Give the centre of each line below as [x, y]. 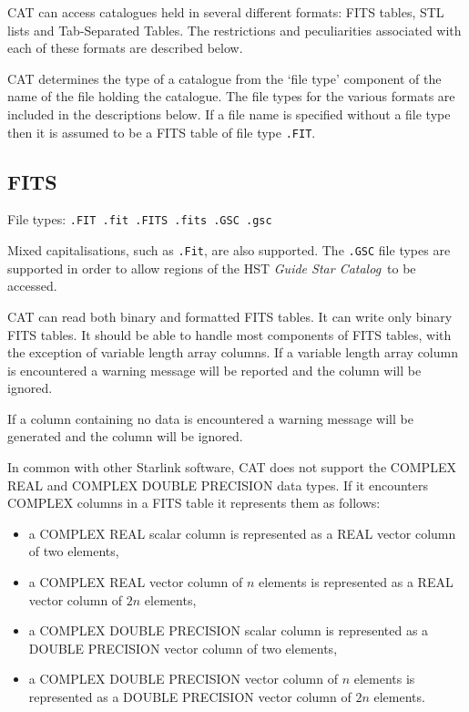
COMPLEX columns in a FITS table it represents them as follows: [194, 503]
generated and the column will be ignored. [125, 436]
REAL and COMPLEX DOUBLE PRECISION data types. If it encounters [218, 485]
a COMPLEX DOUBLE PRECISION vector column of [183, 679]
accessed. [32, 286]
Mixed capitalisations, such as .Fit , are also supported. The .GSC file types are [229, 250]
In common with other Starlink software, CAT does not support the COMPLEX [232, 467]
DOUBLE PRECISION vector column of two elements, [183, 648]
